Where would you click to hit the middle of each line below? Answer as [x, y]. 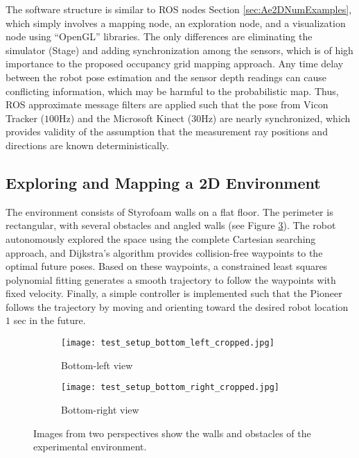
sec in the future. [50, 320]
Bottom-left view [97, 365]
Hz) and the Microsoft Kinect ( [125, 118]
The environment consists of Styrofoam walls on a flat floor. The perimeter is [169, 211]
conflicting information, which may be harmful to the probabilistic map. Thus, [172, 91]
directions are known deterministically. [87, 145]
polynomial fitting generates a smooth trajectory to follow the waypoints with [171, 279]
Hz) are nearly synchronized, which [276, 118]
